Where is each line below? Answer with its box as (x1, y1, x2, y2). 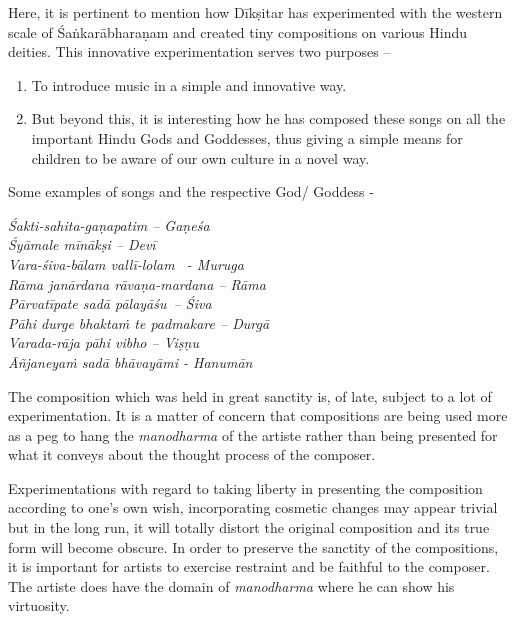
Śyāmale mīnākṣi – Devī (8, 234, 156, 255)
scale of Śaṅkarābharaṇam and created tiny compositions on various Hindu (8, 21, 468, 42)
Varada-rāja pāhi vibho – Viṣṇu (8, 332, 199, 353)
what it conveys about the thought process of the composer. (8, 444, 376, 465)
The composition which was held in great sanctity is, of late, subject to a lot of (8, 385, 492, 406)
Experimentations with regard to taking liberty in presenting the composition (8, 477, 483, 498)
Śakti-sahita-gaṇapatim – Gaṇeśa (8, 214, 210, 235)
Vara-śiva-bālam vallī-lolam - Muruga (8, 253, 244, 274)
